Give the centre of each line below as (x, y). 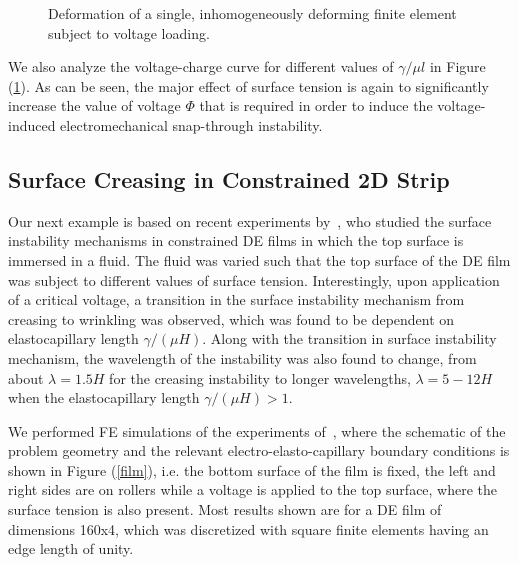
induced (32, 124)
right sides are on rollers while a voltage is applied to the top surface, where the (253, 489)
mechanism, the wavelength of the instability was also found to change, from (242, 357)
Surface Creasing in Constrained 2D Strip (229, 178)
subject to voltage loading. (129, 32)
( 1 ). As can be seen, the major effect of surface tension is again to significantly (248, 85)
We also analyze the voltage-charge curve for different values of (201, 66)
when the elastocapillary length (104, 397)
